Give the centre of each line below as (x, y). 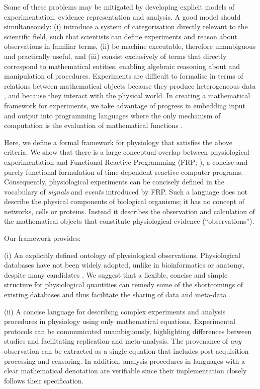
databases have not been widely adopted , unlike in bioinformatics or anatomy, (124, 265)
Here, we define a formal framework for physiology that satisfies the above (118, 142)
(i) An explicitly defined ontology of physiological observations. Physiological (122, 255)
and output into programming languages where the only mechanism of (112, 115)
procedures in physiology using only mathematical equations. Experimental (120, 321)
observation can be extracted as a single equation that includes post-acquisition (126, 351)
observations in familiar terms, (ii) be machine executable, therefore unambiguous (130, 46)
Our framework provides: (42, 238)
